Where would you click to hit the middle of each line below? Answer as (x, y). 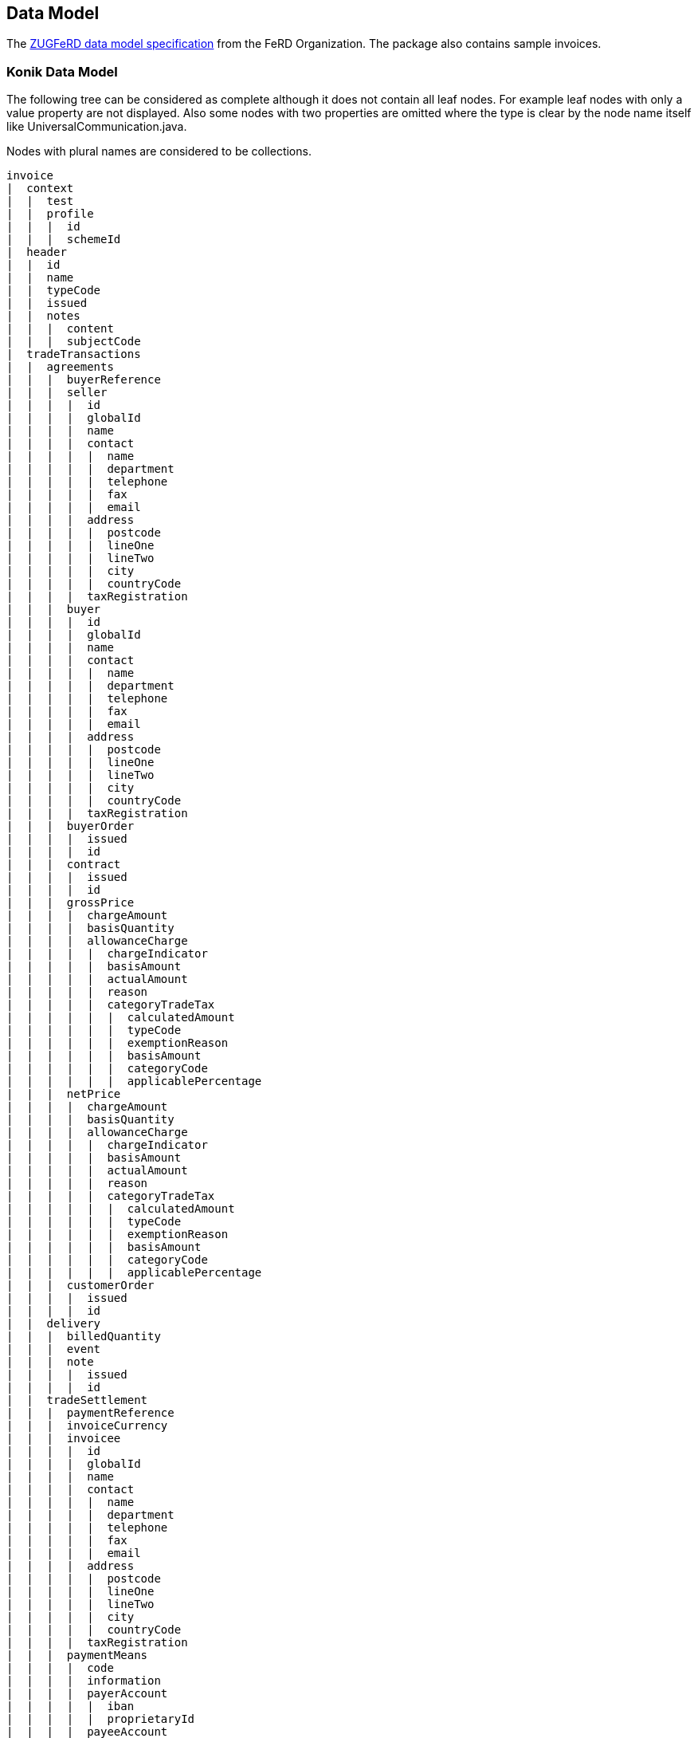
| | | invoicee (64, 1439)
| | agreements (60, 367)
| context (40, 189)
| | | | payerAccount (87, 1694)
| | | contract (64, 865)
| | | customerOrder (80, 1286)
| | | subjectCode (74, 342)
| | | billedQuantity (84, 1337)
